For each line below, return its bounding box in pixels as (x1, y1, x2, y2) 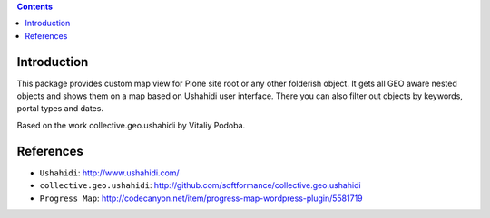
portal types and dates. (16, 103, 104, 114)
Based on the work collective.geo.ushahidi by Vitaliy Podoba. (16, 119, 246, 130)
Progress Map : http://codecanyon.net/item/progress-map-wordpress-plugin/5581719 (39, 193, 363, 204)
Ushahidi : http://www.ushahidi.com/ (39, 167, 181, 178)
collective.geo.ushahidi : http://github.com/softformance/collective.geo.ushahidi (39, 180, 362, 191)
